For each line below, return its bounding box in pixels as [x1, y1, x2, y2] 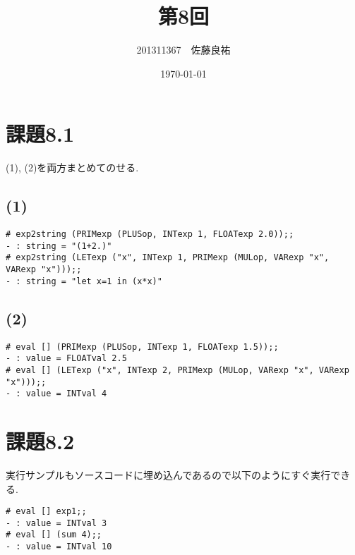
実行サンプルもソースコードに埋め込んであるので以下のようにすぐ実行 [6, 467, 331, 482]
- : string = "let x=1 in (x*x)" [6, 276, 162, 286]
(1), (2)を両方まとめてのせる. [6, 160, 139, 175]
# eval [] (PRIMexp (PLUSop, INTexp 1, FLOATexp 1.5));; [6, 341, 279, 352]
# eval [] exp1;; [6, 506, 87, 517]
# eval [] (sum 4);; [6, 530, 102, 540]
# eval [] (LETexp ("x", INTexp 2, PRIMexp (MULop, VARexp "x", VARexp [6, 365, 349, 375]
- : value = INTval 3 [6, 518, 107, 528]
